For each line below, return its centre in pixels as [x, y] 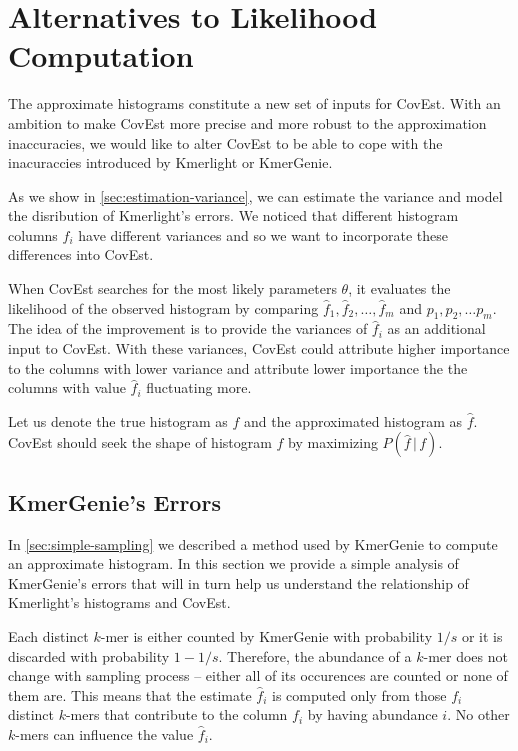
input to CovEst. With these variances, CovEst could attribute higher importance [259, 348]
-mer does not [465, 655]
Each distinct [48, 636]
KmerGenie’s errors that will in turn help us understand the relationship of [238, 582]
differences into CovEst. [81, 254]
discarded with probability [89, 655]
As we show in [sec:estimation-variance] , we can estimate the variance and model [255, 195]
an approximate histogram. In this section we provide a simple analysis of [233, 563]
